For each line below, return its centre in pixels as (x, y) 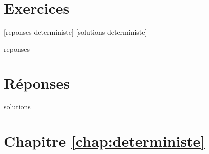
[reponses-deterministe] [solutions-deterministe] (76, 32)
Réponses (37, 83)
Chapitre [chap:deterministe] (104, 141)
